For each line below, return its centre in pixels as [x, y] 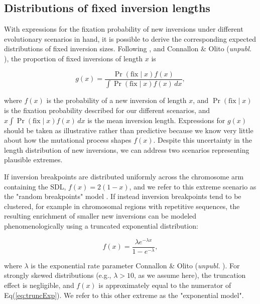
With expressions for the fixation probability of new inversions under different [124, 29]
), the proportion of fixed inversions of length [74, 58]
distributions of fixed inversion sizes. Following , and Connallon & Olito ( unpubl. [128, 48]
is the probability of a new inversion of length [116, 100]
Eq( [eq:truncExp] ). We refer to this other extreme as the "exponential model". [124, 295]
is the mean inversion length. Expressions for [156, 120]
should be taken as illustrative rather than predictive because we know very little [129, 130]
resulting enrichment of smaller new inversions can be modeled [100, 216]
